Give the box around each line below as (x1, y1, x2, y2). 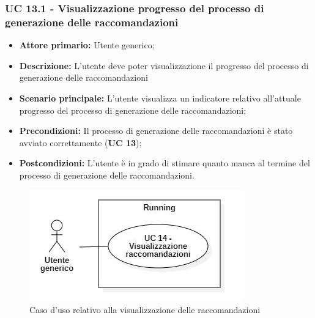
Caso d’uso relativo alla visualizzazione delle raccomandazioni (29, 303, 261, 316)
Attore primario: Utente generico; (19, 39, 155, 51)
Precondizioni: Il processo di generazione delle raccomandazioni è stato (19, 124, 293, 137)
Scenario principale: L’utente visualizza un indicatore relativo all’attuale (19, 91, 301, 104)
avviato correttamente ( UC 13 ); (19, 136, 142, 149)
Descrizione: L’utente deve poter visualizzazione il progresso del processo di (19, 59, 309, 72)
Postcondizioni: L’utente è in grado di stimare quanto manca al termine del (19, 157, 310, 169)
